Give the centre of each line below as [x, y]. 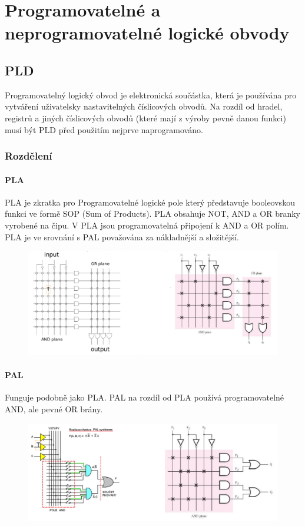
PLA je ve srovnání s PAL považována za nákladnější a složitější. [122, 236]
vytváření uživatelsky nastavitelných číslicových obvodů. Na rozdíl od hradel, [144, 106]
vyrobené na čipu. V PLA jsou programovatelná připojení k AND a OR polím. [147, 225]
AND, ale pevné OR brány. [54, 408]
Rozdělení [29, 156]
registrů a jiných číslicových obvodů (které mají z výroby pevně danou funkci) [145, 118]
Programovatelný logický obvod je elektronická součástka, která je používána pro [151, 95]
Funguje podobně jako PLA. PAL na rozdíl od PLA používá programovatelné [145, 397]
